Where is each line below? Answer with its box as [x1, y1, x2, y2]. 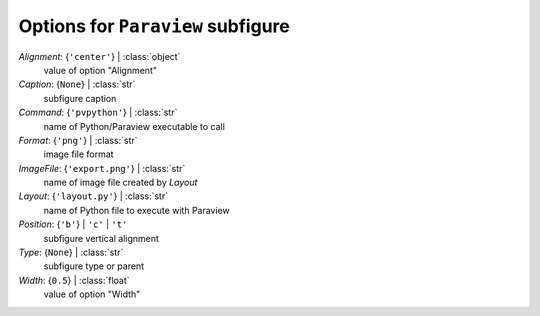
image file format [43, 148, 114, 160]
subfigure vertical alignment [43, 232, 160, 244]
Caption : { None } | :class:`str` [18, 78, 136, 90]
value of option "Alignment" [43, 64, 157, 76]
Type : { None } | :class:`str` [18, 246, 124, 259]
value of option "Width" [43, 288, 141, 300]
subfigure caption [43, 92, 117, 104]
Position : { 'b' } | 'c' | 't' [18, 218, 128, 230]
